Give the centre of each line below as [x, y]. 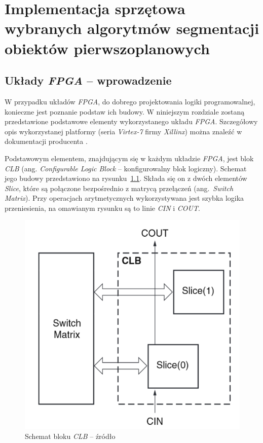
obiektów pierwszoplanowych [107, 48]
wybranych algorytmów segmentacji [132, 28]
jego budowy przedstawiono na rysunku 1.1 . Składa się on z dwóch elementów [126, 178]
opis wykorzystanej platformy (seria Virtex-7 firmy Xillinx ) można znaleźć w [123, 131]
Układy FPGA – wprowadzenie [88, 80]
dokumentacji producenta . [46, 141]
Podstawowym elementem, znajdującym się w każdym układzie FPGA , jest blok [129, 158]
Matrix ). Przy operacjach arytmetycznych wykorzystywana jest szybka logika [124, 198]
